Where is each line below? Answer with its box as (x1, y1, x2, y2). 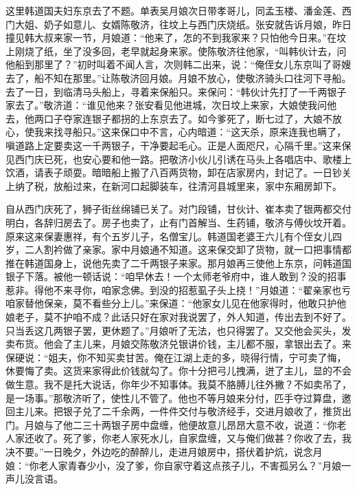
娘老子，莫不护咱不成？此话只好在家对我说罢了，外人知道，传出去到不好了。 (5, 310, 352, 324)
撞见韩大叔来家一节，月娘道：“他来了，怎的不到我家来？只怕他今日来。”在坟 (5, 30, 347, 45)
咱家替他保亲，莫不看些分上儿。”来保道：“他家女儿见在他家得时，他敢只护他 (5, 296, 347, 310)
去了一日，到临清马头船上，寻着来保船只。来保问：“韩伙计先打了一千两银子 (5, 84, 347, 98)
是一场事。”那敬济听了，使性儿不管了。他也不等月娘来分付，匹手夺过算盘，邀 (5, 390, 352, 405)
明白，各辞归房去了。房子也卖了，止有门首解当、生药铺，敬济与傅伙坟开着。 (5, 215, 352, 229)
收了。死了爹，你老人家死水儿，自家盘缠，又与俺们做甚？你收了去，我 (34, 431, 352, 445)
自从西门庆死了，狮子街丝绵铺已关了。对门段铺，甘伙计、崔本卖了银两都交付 (5, 202, 352, 216)
